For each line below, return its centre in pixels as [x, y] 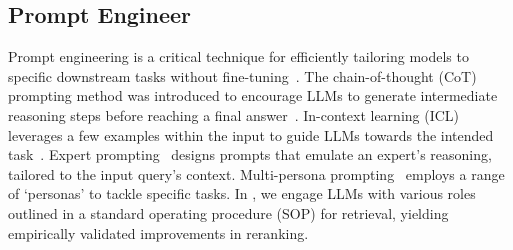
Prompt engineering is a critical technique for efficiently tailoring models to [238, 56]
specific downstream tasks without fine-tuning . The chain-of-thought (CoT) [242, 75]
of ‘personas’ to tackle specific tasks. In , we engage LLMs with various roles [242, 193]
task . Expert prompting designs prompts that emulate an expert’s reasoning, [250, 154]
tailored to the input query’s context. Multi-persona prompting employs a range [256, 173]
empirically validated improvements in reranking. [158, 232]
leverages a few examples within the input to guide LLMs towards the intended [251, 134]
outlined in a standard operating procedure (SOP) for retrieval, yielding [228, 212]
